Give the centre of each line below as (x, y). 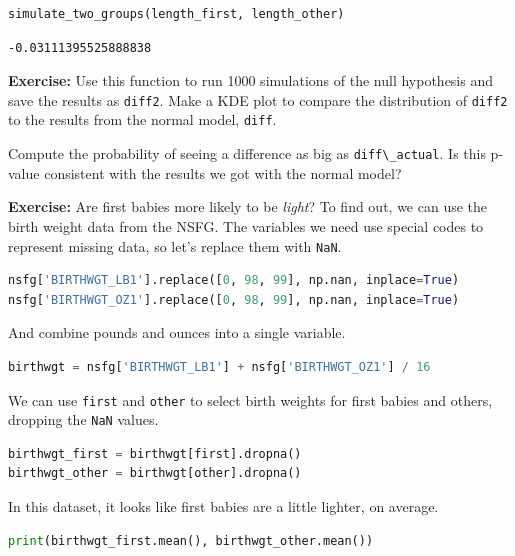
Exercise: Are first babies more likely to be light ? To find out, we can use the (248, 206)
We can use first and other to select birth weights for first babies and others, (250, 399)
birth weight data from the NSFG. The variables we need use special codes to (246, 225)
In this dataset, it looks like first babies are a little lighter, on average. (223, 506)
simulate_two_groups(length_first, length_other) (176, 14)
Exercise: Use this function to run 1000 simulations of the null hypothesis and (251, 80)
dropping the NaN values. (83, 419)
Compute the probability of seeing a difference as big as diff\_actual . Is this (247, 153)
